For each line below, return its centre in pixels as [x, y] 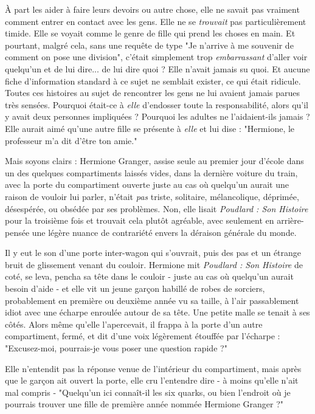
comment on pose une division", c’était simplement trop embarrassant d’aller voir [156, 57]
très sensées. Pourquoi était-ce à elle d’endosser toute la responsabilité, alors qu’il [157, 104]
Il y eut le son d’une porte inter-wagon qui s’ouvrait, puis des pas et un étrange [153, 253]
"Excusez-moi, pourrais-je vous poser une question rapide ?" [116, 348]
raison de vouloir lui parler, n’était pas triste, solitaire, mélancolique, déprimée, [152, 196]
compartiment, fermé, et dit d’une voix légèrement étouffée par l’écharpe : [143, 336]
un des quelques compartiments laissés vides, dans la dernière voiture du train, [151, 172]
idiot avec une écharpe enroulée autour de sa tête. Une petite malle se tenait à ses [157, 312]
